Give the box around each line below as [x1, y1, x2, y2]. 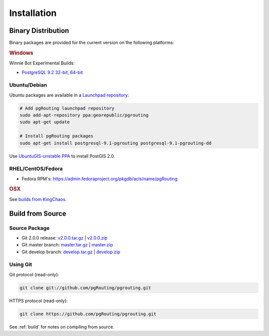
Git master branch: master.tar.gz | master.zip [21, 242, 113, 248]
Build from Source [9, 209, 67, 218]
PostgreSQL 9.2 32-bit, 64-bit [21, 69, 83, 75]
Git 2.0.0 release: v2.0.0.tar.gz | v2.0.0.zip [21, 234, 108, 241]
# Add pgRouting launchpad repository [19, 105, 115, 111]
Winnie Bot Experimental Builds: [9, 60, 75, 66]
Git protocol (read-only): [9, 271, 59, 277]
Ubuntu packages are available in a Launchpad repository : [9, 92, 129, 98]
